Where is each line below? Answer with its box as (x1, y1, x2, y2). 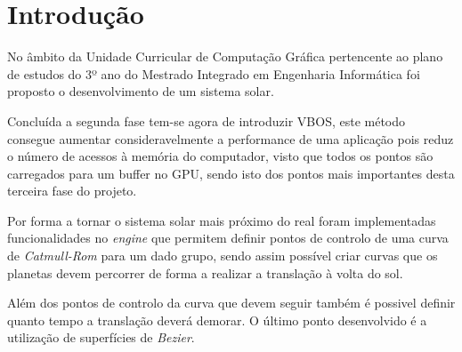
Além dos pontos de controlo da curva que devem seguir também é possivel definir (7, 293, 456, 312)
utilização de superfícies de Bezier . (7, 328, 195, 347)
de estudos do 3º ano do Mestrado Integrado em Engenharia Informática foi (7, 64, 420, 83)
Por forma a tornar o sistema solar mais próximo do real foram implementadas (7, 211, 436, 229)
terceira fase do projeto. (7, 181, 137, 200)
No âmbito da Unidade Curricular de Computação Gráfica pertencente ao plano (7, 47, 443, 66)
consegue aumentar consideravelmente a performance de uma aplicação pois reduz (7, 129, 454, 148)
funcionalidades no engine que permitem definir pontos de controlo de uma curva (7, 228, 449, 247)
